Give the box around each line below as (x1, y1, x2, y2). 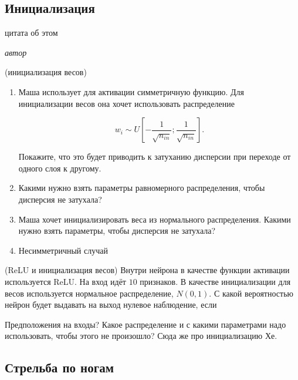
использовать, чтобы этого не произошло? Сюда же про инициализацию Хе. (5, 329, 277, 342)
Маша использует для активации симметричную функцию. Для (18, 85, 245, 97)
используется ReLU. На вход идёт (5, 275, 126, 287)
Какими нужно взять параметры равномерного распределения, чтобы (18, 181, 265, 194)
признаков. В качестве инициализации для (140, 275, 291, 287)
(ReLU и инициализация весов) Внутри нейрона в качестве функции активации (5, 264, 290, 276)
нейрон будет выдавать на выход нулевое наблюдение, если (5, 298, 217, 311)
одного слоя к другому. (18, 162, 101, 174)
